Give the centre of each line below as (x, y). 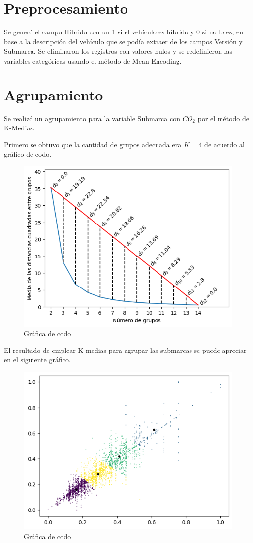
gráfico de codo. (28, 154)
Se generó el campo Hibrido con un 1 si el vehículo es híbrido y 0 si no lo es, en (124, 32)
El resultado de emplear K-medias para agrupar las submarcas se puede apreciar (125, 350)
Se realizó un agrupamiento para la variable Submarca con (92, 118)
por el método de (223, 118)
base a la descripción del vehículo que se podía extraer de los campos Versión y (123, 41)
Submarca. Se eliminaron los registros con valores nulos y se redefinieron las (118, 51)
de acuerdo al (224, 144)
